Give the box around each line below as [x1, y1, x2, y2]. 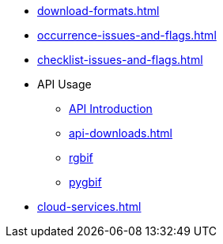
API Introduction [69, 102, 153, 115]
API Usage [37, 77, 92, 91]
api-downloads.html [69, 126, 172, 140]
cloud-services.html [37, 200, 142, 213]
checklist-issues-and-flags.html [37, 53, 203, 66]
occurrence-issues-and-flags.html [37, 28, 217, 42]
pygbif [69, 175, 102, 189]
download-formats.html [37, 4, 160, 17]
